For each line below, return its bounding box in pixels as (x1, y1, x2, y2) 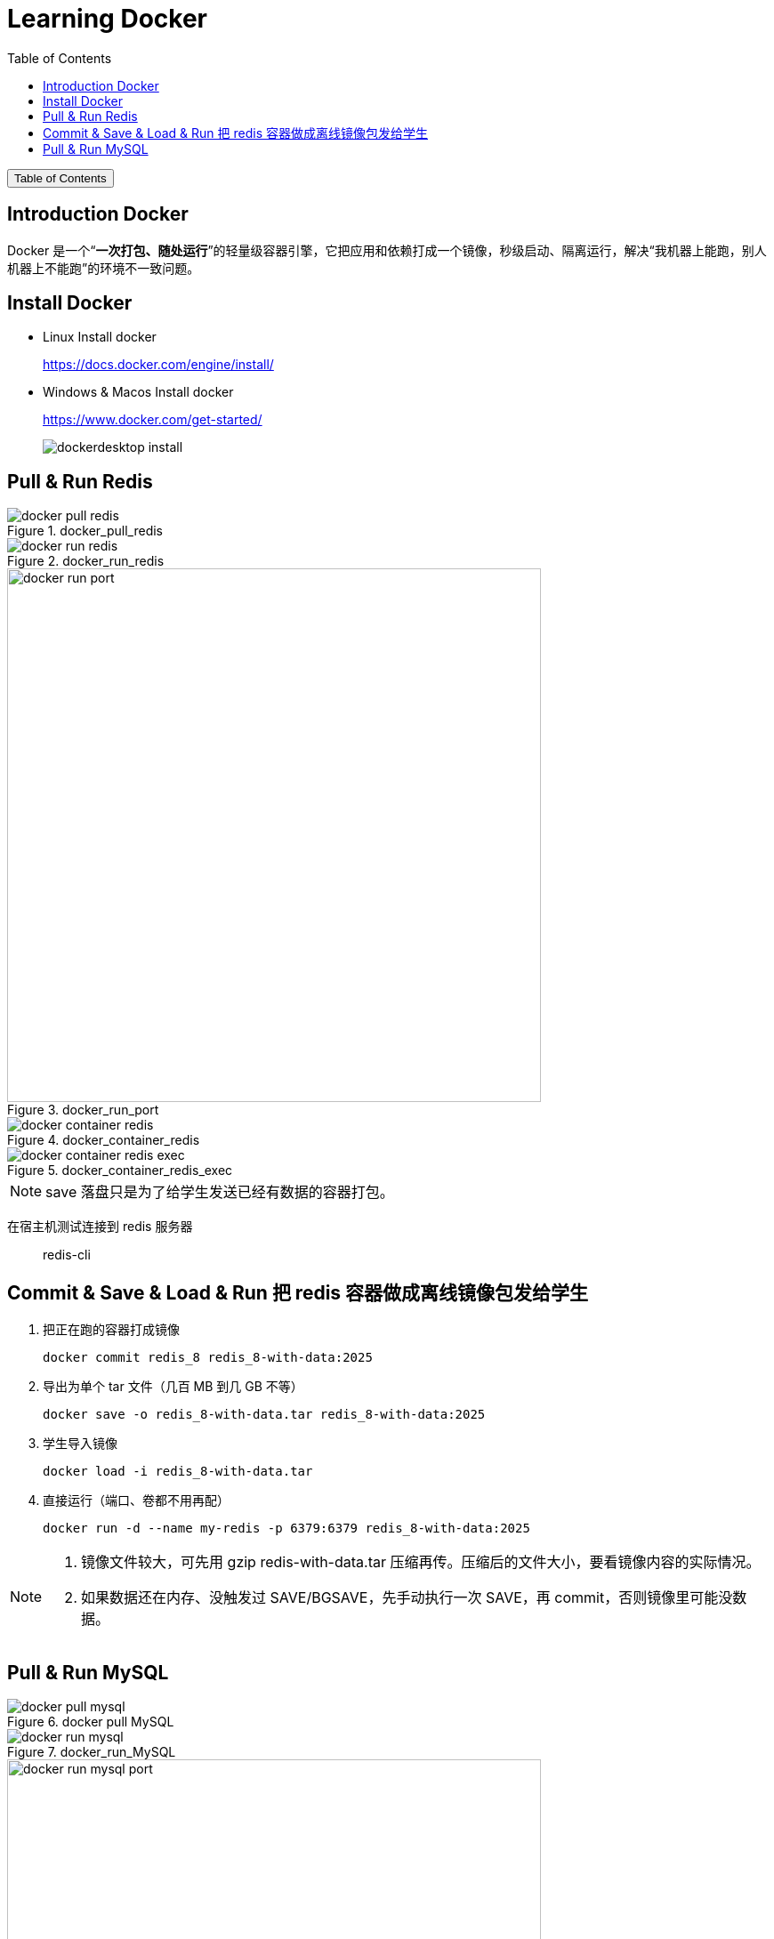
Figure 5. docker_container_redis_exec (7, 1163, 233, 1179)
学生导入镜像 (43, 1436, 117, 1452)
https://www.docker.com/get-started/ (43, 412, 262, 428)
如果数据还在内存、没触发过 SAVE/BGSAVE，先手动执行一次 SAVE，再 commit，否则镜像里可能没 (81, 1589, 733, 1607)
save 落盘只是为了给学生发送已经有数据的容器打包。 (45, 1183, 394, 1202)
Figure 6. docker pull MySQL (7, 1713, 174, 1729)
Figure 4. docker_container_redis (7, 1132, 200, 1148)
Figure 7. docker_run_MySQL (7, 1743, 176, 1759)
